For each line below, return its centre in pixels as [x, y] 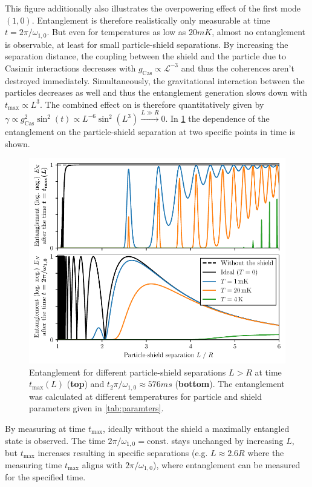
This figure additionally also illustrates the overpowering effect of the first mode [153, 8]
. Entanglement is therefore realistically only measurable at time [151, 20]
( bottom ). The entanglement [230, 384]
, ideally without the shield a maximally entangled [196, 428]
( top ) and [86, 384]
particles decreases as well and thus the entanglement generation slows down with [156, 92]
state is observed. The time [55, 440]
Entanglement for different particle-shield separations [128, 372]
